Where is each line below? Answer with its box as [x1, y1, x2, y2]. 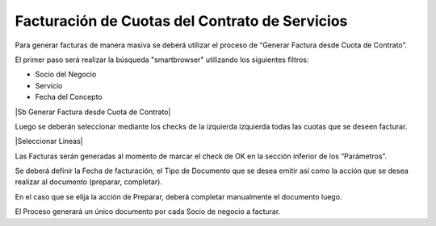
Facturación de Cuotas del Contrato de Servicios [15, 12, 348, 30]
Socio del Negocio [35, 69, 97, 80]
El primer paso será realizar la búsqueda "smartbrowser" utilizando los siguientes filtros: [15, 55, 309, 64]
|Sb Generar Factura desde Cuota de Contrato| [15, 107, 171, 117]
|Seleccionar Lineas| [15, 137, 84, 146]
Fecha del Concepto [35, 92, 103, 102]
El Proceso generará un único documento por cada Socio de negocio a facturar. [15, 207, 281, 216]
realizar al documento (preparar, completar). [15, 177, 163, 187]
